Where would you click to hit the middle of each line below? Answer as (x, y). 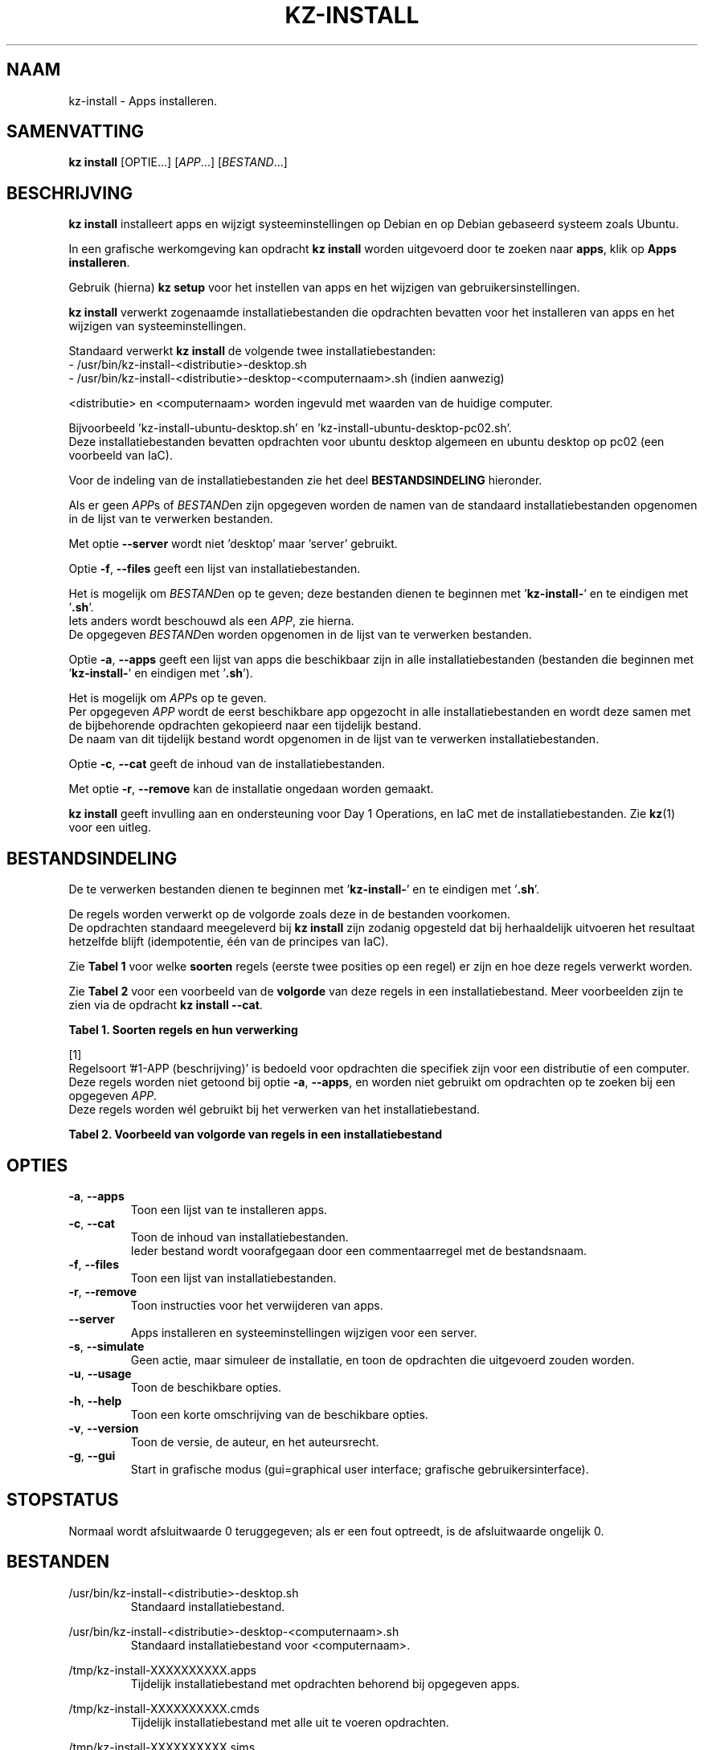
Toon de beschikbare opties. (206, 1387)
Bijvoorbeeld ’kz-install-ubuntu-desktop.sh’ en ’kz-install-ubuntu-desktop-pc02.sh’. (290, 428)
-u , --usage (100, 1373)
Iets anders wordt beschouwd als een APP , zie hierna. (211, 621)
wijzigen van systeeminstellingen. (158, 326)
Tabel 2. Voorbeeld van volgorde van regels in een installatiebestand (256, 1135)
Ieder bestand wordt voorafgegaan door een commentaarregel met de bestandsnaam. (358, 1250)
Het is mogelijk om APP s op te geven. (168, 698)
